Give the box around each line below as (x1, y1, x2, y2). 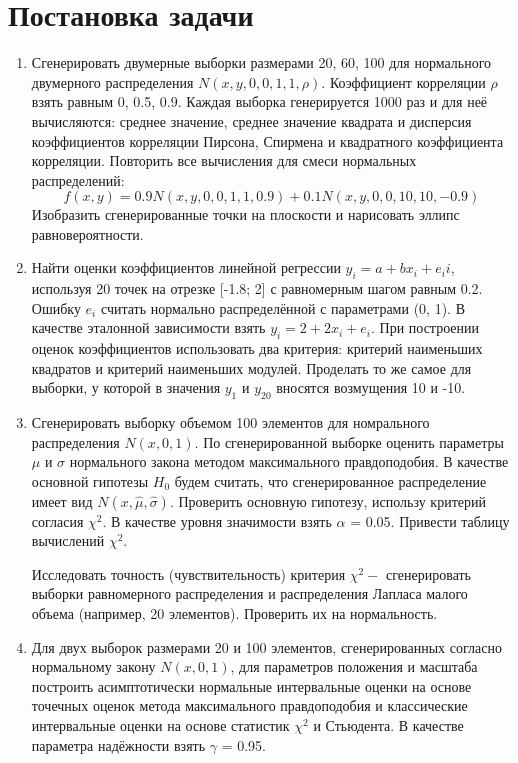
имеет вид (31, 490, 93, 511)
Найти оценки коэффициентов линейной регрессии (31, 257, 341, 278)
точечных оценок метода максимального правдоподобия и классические (31, 695, 468, 716)
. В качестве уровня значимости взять (102, 510, 332, 531)
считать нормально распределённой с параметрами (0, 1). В (100, 297, 465, 318)
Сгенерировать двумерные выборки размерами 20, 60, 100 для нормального (31, 52, 492, 73)
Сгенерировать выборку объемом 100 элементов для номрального (31, 412, 430, 433)
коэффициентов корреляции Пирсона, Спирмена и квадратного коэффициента (31, 130, 504, 151)
